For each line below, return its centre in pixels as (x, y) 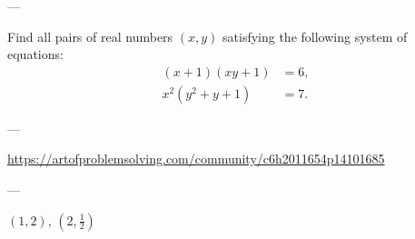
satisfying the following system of (315, 36)
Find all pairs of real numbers (90, 36)
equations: (35, 54)
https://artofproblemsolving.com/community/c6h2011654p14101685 (196, 159)
